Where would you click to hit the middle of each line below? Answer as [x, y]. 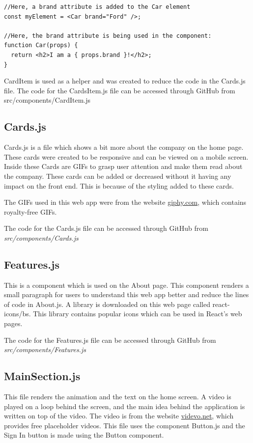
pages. [13, 323]
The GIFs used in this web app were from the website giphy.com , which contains [125, 202]
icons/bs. [17, 314]
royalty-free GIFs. [30, 211]
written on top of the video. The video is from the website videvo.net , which [119, 416]
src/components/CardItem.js [47, 100]
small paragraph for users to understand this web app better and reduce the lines [126, 294]
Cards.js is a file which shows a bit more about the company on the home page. [124, 147]
